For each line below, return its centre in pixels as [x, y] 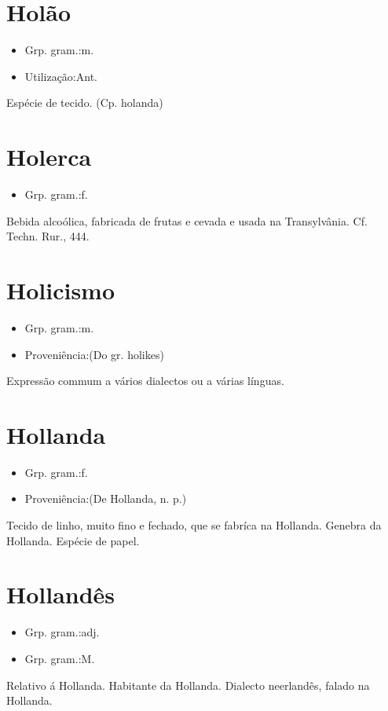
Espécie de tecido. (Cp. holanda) [85, 103]
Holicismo [61, 290]
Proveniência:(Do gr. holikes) [94, 354]
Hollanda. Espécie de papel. [73, 540]
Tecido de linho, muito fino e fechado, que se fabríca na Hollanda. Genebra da [194, 525]
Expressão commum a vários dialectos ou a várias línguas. [145, 381]
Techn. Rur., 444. [48, 236]
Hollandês [61, 594]
